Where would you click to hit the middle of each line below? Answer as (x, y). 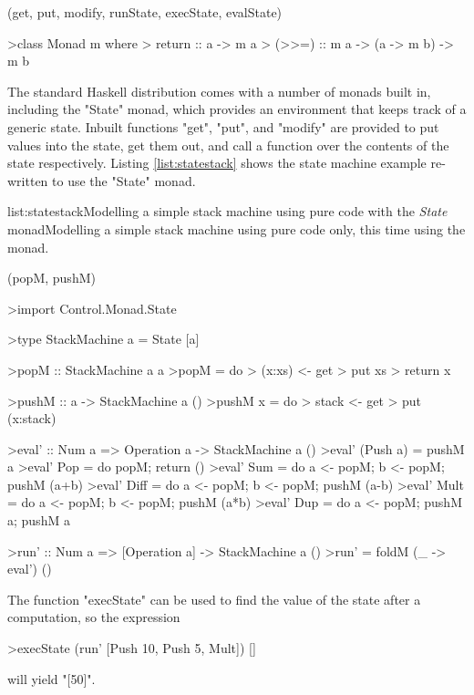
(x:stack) (32, 418)
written (28, 180)
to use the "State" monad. (124, 180)
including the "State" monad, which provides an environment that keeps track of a (237, 109)
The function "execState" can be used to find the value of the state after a (214, 599)
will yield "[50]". (52, 678)
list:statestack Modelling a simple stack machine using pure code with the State (227, 211)
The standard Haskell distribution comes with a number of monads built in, (219, 91)
